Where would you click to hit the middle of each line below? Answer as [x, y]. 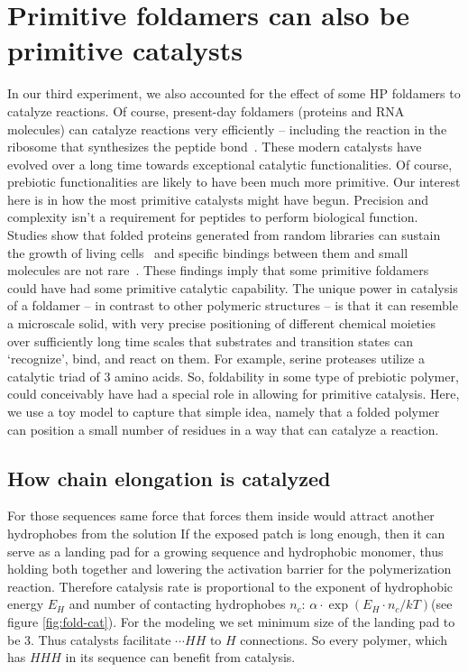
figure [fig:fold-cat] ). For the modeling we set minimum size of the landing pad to [231, 621]
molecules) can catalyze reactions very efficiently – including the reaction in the [227, 129]
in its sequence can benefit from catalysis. [180, 657]
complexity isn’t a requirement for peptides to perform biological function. [213, 217]
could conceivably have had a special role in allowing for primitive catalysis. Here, [234, 394]
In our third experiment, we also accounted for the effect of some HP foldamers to [234, 93]
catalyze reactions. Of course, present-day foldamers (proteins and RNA [206, 110]
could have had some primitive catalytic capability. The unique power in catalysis [233, 287]
